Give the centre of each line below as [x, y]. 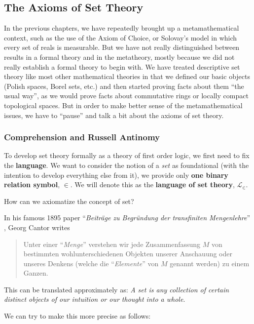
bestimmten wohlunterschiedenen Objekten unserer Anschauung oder [128, 254]
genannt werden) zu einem [210, 263]
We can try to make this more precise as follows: [77, 316]
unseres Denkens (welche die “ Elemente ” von [91, 263]
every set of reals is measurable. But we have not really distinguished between [122, 47]
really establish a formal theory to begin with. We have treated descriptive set [122, 66]
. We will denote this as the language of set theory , [152, 184]
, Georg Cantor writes [37, 227]
